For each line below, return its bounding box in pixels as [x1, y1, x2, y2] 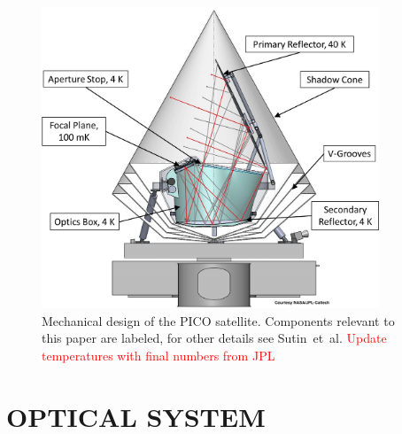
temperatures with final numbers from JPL [42, 345, 275, 364]
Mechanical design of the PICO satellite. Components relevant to [42, 311, 395, 329]
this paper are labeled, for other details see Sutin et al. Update [42, 329, 387, 347]
